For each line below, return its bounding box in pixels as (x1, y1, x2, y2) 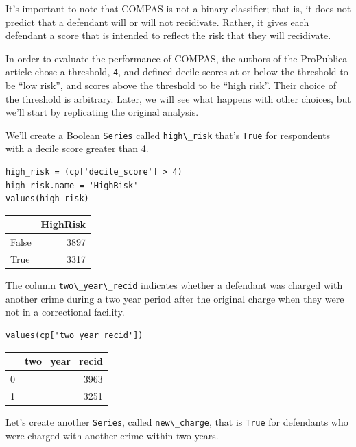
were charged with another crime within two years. (5, 428, 219, 442)
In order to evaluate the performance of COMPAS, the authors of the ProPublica (5, 51, 348, 65)
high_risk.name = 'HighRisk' (5, 180, 139, 190)
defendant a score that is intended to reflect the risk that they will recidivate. (5, 28, 331, 42)
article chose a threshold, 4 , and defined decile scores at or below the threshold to (5, 64, 348, 79)
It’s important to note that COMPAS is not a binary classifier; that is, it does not (5, 1, 351, 15)
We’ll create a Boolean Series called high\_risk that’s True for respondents (5, 127, 331, 142)
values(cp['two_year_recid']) (5, 330, 143, 340)
